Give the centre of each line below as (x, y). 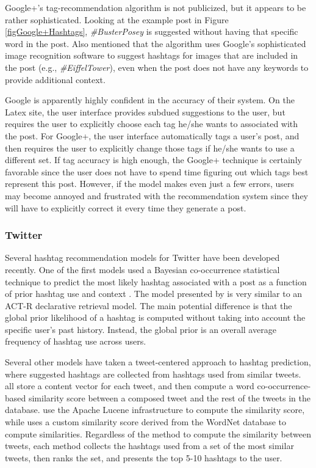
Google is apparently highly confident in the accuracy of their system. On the (150, 100)
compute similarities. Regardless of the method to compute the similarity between (158, 433)
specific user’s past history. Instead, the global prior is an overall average (141, 329)
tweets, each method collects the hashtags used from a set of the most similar (149, 446)
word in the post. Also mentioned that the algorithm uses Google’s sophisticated (156, 43)
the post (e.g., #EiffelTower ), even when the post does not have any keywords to (157, 67)
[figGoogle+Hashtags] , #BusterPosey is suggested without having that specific (152, 31)
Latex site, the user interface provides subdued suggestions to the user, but (145, 112)
